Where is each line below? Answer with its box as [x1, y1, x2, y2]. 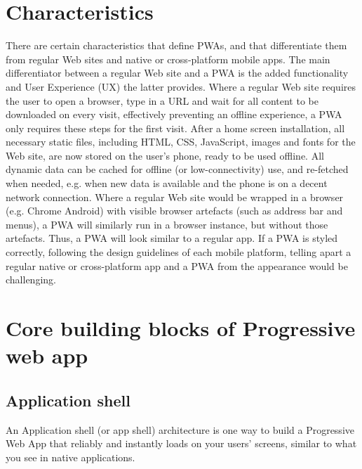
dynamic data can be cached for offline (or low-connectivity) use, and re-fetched [6, 162, 349, 176]
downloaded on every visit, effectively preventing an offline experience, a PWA [6, 107, 342, 122]
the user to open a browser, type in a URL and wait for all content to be [6, 93, 319, 108]
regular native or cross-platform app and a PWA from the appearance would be [6, 258, 348, 273]
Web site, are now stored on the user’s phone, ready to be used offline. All [6, 148, 324, 162]
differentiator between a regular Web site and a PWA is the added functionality [6, 65, 349, 80]
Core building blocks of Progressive [6, 314, 356, 342]
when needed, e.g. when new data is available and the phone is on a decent [6, 176, 328, 191]
